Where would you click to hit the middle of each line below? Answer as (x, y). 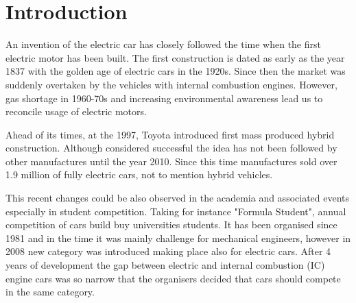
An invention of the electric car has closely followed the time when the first (163, 44)
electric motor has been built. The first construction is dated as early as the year (175, 57)
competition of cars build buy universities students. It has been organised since (171, 225)
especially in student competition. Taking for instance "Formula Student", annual (176, 211)
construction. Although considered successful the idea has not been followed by (171, 148)
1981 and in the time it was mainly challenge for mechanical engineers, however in (178, 238)
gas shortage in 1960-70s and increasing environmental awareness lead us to (164, 98)
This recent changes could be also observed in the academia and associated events (178, 198)
